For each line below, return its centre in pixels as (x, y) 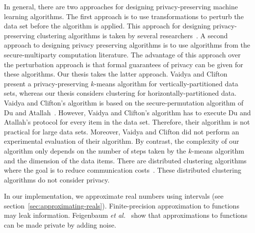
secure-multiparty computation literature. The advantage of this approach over (122, 54)
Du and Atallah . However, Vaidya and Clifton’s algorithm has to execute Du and (127, 112)
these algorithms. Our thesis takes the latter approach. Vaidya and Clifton (116, 74)
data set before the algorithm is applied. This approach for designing (107, 26)
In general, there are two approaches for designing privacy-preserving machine (121, 6)
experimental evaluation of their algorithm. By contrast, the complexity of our (122, 141)
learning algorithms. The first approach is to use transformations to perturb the (124, 16)
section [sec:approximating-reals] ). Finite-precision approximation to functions (122, 205)
